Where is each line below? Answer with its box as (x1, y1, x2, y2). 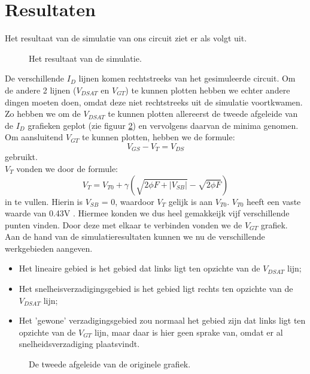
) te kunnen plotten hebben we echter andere (125, 83, 290, 96)
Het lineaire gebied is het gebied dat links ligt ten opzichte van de (19, 262, 260, 275)
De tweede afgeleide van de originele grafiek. (29, 358, 191, 370)
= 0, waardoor (101, 195, 154, 207)
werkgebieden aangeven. (5, 242, 93, 254)
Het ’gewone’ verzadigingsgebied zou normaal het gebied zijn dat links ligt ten (19, 314, 306, 327)
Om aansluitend (5, 131, 63, 143)
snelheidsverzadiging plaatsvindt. (19, 337, 140, 350)
